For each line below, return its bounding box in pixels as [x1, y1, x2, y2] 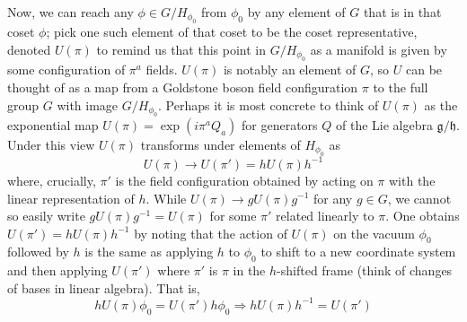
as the [424, 95, 458, 114]
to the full [373, 78, 428, 96]
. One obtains [385, 206, 460, 225]
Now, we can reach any [7, 3, 134, 21]
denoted [7, 40, 51, 58]
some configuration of [7, 60, 126, 79]
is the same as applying [84, 242, 214, 261]
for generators [241, 116, 318, 134]
